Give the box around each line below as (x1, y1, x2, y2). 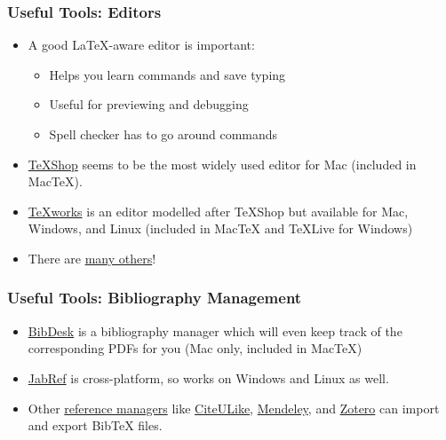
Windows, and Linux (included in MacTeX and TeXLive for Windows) (28, 219, 413, 238)
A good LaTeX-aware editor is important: (28, 35, 255, 54)
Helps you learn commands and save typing (49, 65, 286, 83)
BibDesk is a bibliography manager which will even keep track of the (28, 321, 402, 340)
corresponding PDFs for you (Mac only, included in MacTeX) (28, 339, 362, 357)
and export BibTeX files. (28, 416, 163, 435)
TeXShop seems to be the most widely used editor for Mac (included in (28, 154, 417, 173)
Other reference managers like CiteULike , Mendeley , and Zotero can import (28, 398, 440, 417)
